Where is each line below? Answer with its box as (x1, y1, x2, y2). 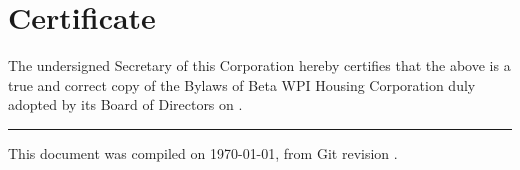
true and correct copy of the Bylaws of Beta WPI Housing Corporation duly (8, 74, 476, 95)
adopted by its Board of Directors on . (8, 94, 243, 115)
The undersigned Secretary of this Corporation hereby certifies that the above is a (8, 55, 511, 76)
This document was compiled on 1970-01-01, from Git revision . (8, 142, 398, 163)
